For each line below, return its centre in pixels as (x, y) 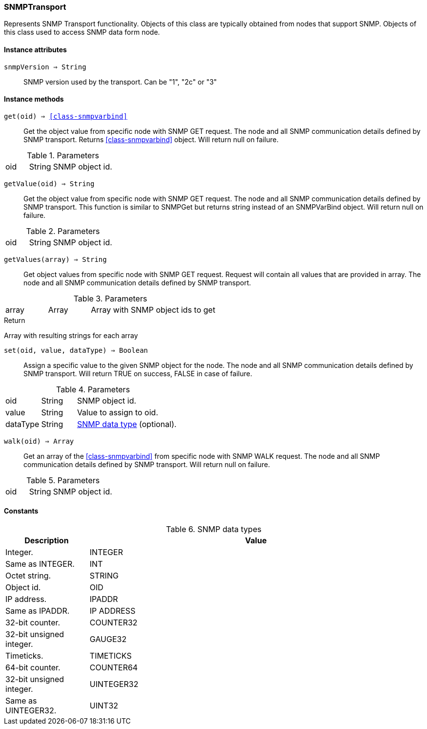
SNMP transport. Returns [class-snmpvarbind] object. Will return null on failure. (151, 139)
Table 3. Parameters (110, 298)
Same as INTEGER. (40, 564)
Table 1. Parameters (63, 155)
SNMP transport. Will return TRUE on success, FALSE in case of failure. (138, 373)
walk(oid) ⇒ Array (39, 441)
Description (47, 541)
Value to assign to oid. (117, 412)
